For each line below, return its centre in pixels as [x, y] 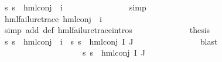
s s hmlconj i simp [75, 7]
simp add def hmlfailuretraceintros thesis [107, 30]
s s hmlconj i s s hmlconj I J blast [111, 41]
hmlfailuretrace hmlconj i [53, 18]
